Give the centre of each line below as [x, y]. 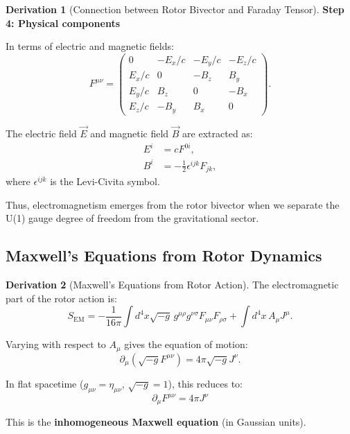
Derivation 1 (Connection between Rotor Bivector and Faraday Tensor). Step [175, 9]
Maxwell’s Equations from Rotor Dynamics [164, 255]
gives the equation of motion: [186, 344]
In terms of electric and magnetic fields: [90, 46]
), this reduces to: [205, 383]
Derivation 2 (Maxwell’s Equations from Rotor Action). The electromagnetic [172, 285]
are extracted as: [218, 133]
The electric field [41, 133]
